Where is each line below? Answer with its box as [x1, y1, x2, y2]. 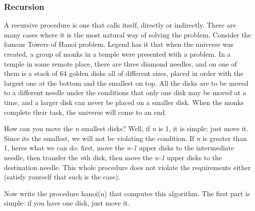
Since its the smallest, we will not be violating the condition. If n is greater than [4, 133, 247, 143]
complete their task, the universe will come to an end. [4, 106, 167, 117]
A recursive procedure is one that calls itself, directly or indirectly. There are [4, 20, 236, 30]
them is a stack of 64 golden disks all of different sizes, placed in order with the [4, 68, 244, 78]
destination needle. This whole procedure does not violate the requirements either [4, 162, 251, 172]
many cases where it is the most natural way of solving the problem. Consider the [4, 29, 252, 39]
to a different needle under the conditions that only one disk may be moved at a [4, 87, 246, 98]
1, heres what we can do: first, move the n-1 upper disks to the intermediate [4, 142, 234, 153]
